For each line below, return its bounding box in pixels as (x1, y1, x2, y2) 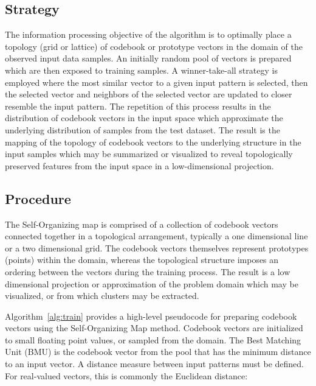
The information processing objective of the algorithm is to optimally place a (5, 28, 292, 41)
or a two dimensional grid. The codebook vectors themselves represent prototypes (5, 241, 309, 254)
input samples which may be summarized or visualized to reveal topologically (5, 147, 293, 160)
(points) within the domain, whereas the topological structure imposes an (5, 253, 279, 266)
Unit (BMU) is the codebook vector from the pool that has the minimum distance (5, 345, 311, 358)
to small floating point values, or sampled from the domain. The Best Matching (5, 333, 301, 346)
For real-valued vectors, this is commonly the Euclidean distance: (5, 369, 248, 382)
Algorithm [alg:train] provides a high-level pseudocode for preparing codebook (5, 309, 297, 322)
